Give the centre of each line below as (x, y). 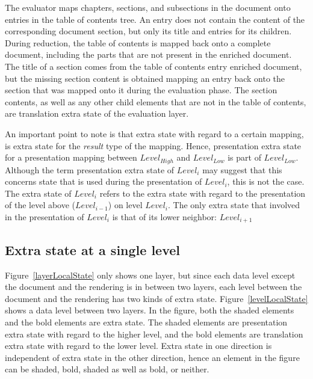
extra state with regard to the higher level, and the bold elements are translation (154, 334)
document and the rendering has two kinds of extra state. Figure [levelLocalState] (156, 298)
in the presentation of (45, 216)
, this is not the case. (266, 181)
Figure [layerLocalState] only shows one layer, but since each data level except (150, 275)
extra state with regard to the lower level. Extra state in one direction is (138, 346)
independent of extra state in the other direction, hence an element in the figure (152, 357)
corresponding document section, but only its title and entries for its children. (148, 31)
